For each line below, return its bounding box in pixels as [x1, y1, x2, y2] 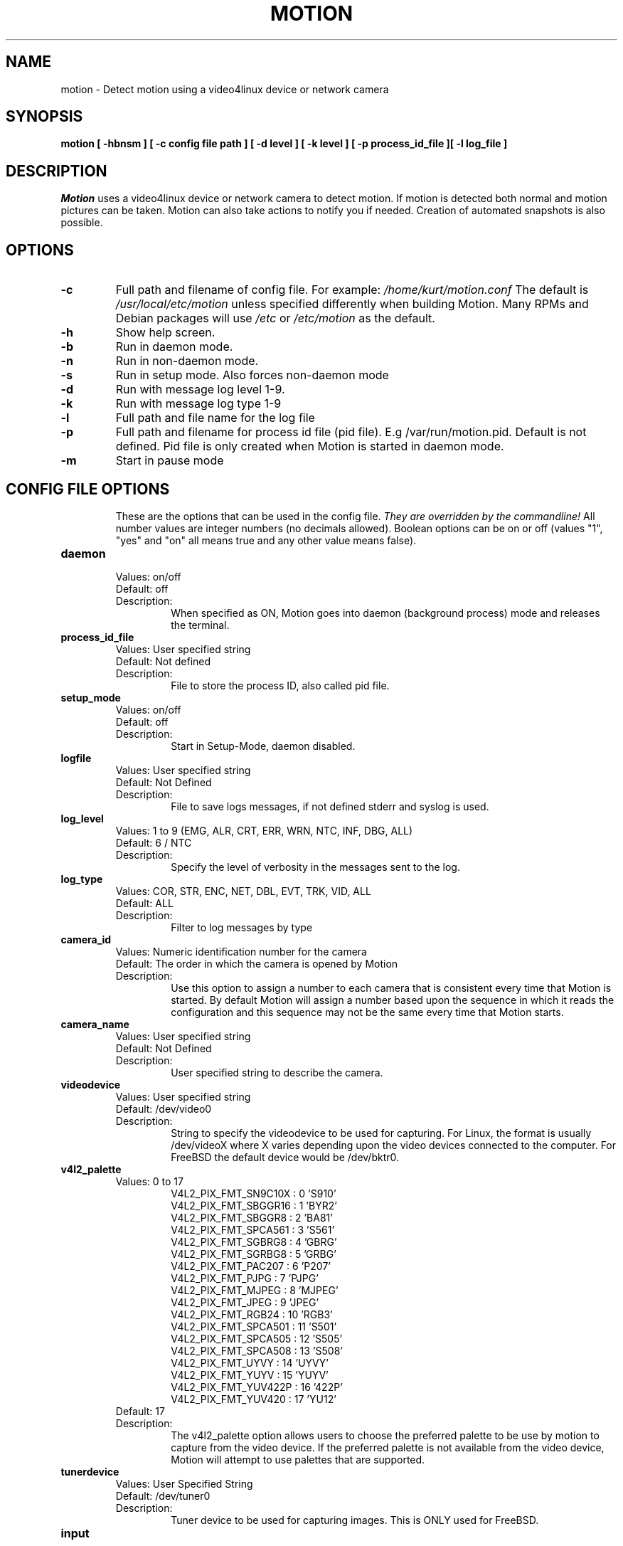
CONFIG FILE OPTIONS [6, 480, 170, 498]
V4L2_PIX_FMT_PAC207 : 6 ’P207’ [171, 1259, 331, 1272]
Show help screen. [115, 325, 215, 340]
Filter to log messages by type [171, 921, 313, 933]
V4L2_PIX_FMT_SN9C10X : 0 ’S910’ [171, 1187, 336, 1200]
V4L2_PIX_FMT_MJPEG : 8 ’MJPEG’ [171, 1283, 339, 1296]
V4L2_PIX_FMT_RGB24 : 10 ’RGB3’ [171, 1308, 333, 1320]
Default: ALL [115, 896, 174, 909]
